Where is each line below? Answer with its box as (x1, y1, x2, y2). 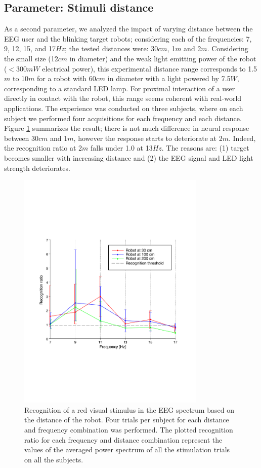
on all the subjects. (24, 454, 83, 464)
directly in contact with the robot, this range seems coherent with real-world (4, 93, 242, 103)
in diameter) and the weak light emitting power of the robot (69, 53, 256, 63)
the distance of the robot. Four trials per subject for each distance (24, 414, 229, 425)
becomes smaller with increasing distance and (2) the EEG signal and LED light (4, 152, 253, 163)
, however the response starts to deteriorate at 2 (73, 132, 223, 143)
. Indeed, (228, 132, 256, 143)
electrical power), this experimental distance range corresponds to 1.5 (42, 63, 257, 74)
